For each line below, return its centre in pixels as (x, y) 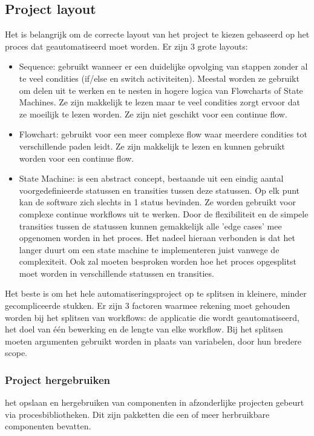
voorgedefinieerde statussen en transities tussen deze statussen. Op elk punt (159, 190)
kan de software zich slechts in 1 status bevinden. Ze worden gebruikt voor (157, 202)
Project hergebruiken (58, 379)
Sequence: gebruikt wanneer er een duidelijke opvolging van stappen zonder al (163, 66)
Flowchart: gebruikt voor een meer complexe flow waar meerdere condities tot (163, 134)
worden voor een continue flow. (77, 158)
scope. (16, 353)
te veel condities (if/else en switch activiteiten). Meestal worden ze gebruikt (159, 78)
